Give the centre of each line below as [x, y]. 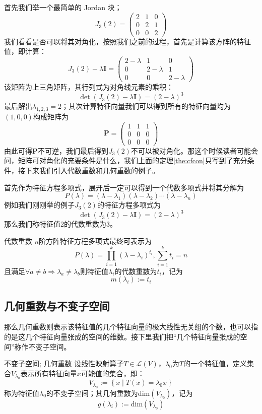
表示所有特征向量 [49, 373]
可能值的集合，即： [113, 373]
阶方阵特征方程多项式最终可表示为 [95, 240]
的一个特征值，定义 [215, 363]
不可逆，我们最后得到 [73, 150]
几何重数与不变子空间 [57, 305]
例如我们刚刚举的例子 [39, 205]
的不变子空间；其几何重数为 [92, 393]
